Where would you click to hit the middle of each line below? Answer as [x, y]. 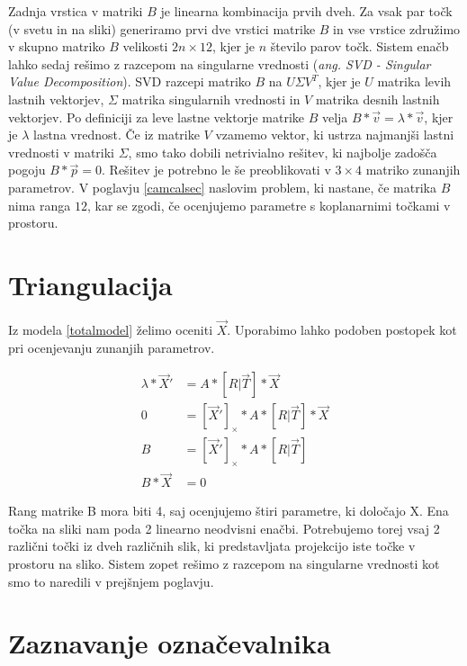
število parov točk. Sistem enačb [359, 46]
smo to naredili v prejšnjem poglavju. [111, 581]
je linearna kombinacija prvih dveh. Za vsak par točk [306, 11]
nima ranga [40, 205]
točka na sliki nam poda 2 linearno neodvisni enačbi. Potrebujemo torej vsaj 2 [224, 528]
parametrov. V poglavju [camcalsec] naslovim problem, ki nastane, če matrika [222, 187]
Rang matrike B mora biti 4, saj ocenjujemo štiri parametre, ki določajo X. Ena [229, 511]
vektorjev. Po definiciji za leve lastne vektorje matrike [156, 117]
